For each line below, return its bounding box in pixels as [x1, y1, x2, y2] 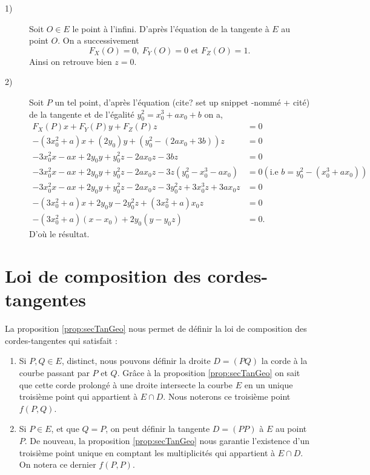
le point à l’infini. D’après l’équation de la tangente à [72, 22, 269, 35]
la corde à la [261, 354, 308, 367]
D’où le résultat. [29, 227, 90, 240]
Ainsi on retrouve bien [29, 55, 112, 67]
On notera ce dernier [19, 458, 96, 471]
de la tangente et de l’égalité [29, 107, 134, 120]
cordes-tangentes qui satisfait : [5, 334, 117, 346]
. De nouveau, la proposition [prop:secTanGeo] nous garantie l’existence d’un [24, 434, 309, 446]
